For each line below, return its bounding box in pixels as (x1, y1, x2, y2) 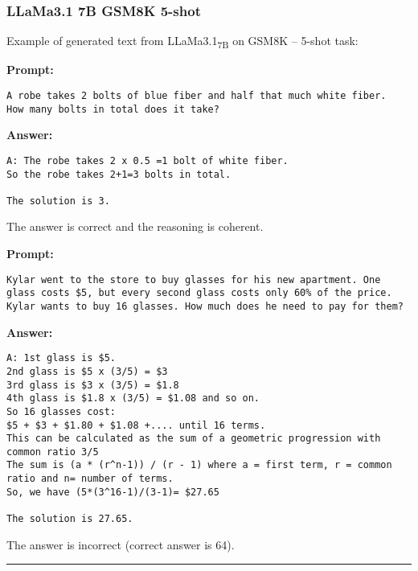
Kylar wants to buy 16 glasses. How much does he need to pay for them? (6, 300, 404, 312)
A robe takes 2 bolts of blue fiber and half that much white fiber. (6, 89, 387, 101)
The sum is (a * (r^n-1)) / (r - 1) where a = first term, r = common (6, 459, 392, 471)
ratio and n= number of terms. (6, 473, 174, 485)
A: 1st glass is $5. (6, 352, 117, 364)
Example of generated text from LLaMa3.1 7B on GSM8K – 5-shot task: (6, 32, 359, 51)
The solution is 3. (6, 195, 110, 207)
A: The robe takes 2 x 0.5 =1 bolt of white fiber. (6, 154, 289, 166)
